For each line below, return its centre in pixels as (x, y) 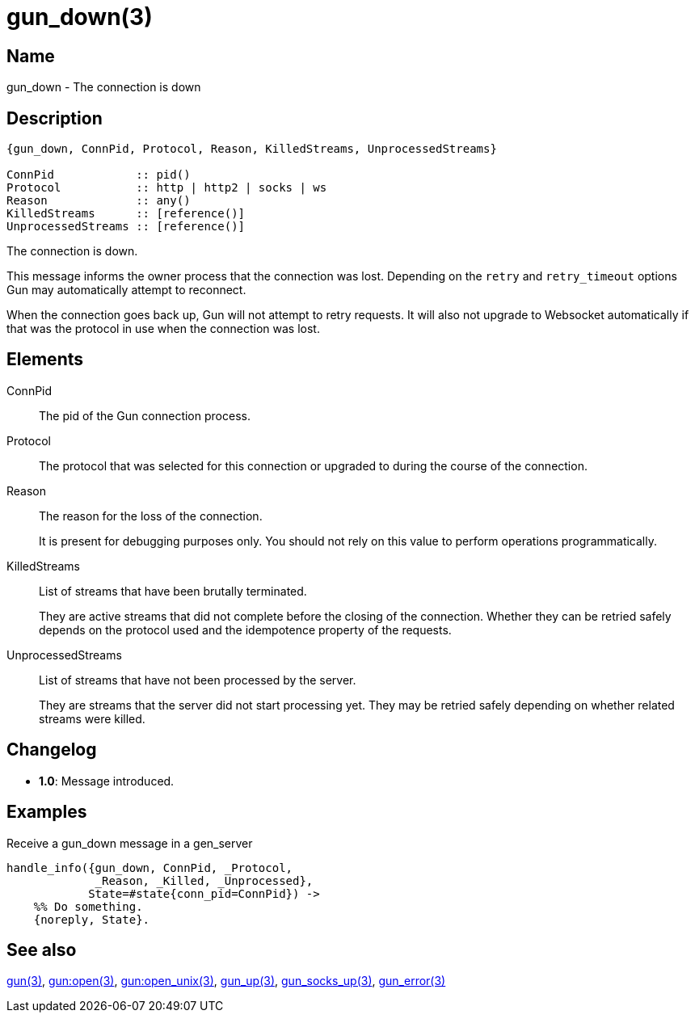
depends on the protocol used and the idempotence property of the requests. (245, 630)
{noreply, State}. (92, 919)
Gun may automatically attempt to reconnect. (126, 290)
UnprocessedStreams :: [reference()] (126, 227)
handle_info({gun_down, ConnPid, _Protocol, (150, 867)
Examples (47, 812)
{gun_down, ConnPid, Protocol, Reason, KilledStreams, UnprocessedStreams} (252, 149)
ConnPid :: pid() (99, 175)
